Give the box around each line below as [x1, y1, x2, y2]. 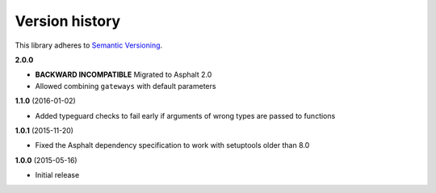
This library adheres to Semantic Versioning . [15, 40, 163, 50]
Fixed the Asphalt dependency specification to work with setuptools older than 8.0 [35, 141, 310, 150]
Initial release [35, 170, 80, 180]
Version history [15, 12, 121, 30]
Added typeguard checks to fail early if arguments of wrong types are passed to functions [35, 111, 336, 120]
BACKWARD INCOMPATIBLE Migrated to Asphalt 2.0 [35, 69, 212, 80]
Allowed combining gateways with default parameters [35, 81, 216, 90]
